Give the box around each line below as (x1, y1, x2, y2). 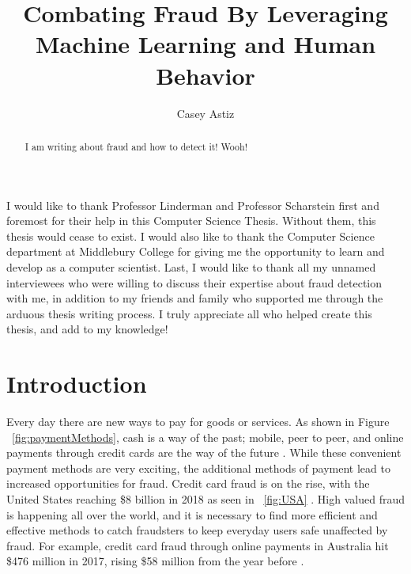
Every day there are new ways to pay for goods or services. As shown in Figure (6, 413, 390, 430)
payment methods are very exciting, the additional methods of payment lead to (6, 459, 390, 476)
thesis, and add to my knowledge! (6, 321, 168, 337)
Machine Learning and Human (35, 28, 376, 60)
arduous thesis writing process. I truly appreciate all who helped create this (6, 305, 372, 321)
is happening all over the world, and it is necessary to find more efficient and (6, 506, 378, 523)
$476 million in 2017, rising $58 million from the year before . (6, 553, 304, 569)
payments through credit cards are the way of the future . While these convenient (6, 444, 402, 461)
